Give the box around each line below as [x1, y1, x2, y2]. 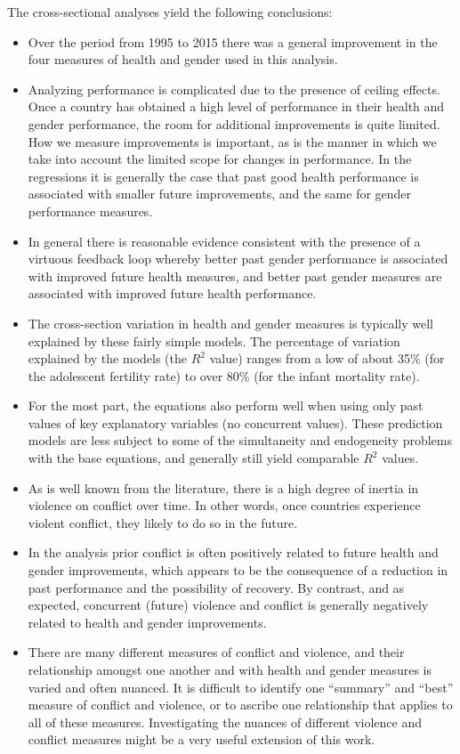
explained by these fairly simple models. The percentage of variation [28, 331, 400, 350]
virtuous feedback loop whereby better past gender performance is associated [28, 249, 448, 268]
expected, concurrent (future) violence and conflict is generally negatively [28, 596, 429, 614]
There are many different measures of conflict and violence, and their [28, 643, 405, 661]
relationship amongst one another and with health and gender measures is [28, 661, 432, 678]
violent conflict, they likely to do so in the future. [28, 513, 298, 531]
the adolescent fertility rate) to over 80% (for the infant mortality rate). [28, 366, 420, 385]
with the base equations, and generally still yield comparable [28, 449, 359, 467]
